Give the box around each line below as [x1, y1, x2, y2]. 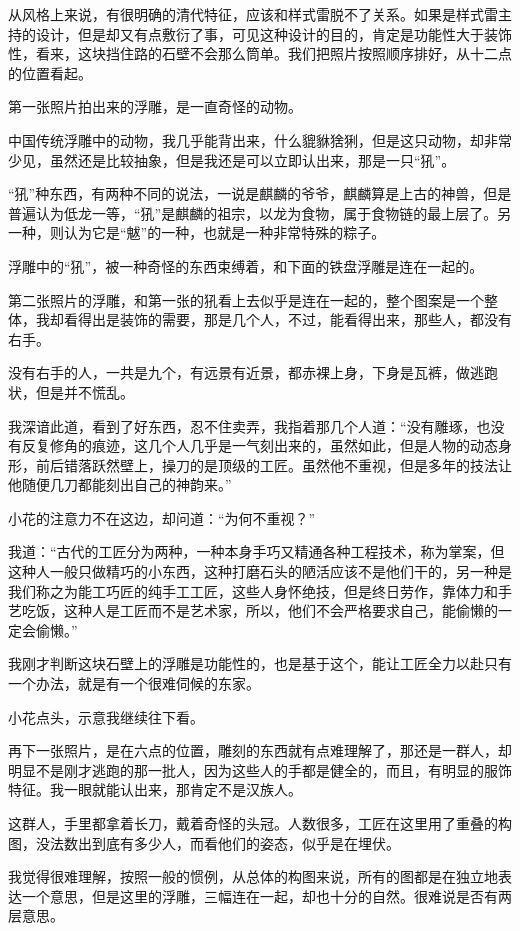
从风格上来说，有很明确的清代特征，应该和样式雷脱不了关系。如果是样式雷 [8, 4, 498, 24]
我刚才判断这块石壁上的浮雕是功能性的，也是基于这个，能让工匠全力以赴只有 [8, 653, 512, 674]
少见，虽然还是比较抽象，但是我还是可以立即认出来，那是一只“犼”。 [8, 149, 456, 170]
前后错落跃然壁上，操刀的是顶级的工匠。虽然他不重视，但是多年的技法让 [35, 454, 512, 475]
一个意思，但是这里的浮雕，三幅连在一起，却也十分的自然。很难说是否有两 [21, 885, 512, 906]
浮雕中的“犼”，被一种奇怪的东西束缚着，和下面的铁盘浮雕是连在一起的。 [8, 255, 484, 276]
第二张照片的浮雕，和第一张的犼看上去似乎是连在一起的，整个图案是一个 [8, 289, 484, 310]
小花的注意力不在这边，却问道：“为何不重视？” [8, 507, 316, 528]
